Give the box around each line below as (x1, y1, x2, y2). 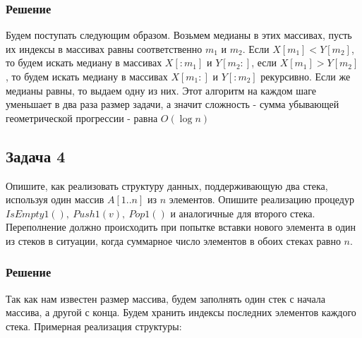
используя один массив (6, 192, 104, 207)
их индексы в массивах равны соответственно (6, 41, 203, 56)
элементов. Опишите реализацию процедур (169, 192, 354, 207)
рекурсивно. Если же (260, 69, 351, 83)
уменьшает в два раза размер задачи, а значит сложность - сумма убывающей (6, 97, 339, 111)
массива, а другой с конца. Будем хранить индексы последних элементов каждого (6, 305, 356, 320)
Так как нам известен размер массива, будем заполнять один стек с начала (6, 291, 326, 306)
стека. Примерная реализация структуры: (6, 318, 182, 333)
